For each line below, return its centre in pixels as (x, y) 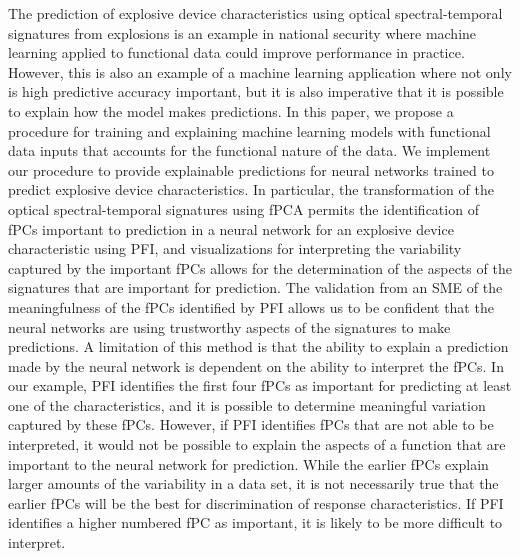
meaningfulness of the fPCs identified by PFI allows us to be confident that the (251, 306)
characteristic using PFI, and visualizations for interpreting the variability (235, 248)
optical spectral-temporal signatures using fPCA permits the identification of (243, 208)
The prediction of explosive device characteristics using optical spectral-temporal (255, 13)
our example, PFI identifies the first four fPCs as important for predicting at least (260, 385)
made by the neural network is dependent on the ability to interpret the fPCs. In (256, 365)
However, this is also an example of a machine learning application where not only (260, 71)
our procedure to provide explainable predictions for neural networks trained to (251, 169)
